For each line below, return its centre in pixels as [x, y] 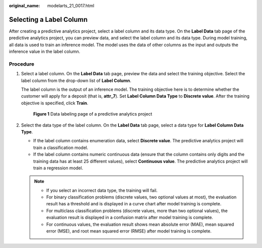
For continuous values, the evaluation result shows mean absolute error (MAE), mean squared [140, 224]
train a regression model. [58, 168]
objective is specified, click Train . [55, 103]
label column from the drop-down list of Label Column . [76, 81]
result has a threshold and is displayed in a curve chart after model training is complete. [134, 204]
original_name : [25, 6]
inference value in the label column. [45, 51]
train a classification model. [61, 148]
